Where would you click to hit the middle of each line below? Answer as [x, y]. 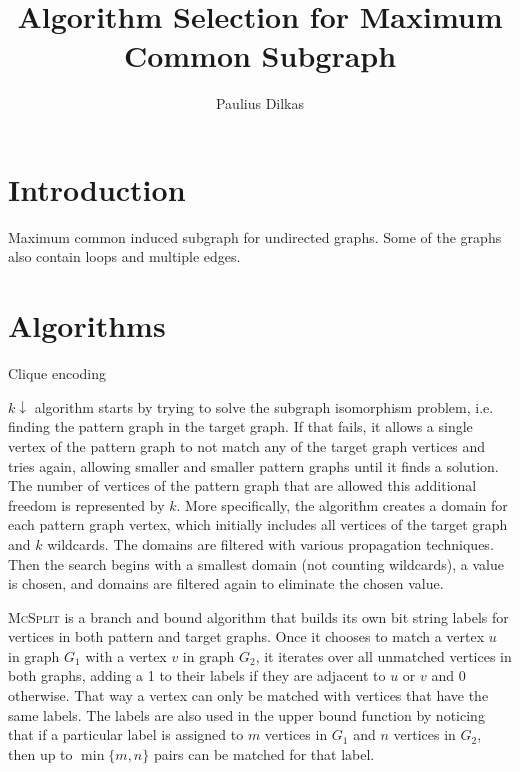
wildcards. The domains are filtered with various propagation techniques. [270, 543]
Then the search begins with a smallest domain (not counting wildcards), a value [256, 563]
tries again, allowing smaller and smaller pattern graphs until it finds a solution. [253, 465]
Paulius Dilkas [260, 103]
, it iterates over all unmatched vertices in [383, 655]
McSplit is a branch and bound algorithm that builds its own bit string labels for [258, 616]
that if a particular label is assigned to [126, 734]
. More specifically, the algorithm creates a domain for [342, 504]
